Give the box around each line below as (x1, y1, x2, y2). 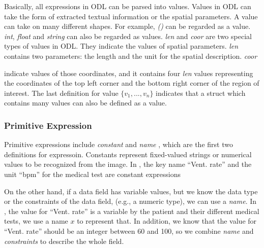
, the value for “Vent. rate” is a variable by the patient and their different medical (4, 205, 259, 216)
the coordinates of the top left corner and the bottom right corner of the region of (4, 78, 259, 88)
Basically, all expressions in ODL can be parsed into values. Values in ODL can (4, 1, 251, 11)
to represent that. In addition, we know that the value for (77, 216, 257, 226)
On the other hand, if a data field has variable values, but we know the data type (4, 186, 258, 196)
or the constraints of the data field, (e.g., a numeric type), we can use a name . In (4, 196, 257, 206)
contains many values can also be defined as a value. (4, 97, 167, 108)
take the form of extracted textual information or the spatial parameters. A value (4, 11, 258, 21)
